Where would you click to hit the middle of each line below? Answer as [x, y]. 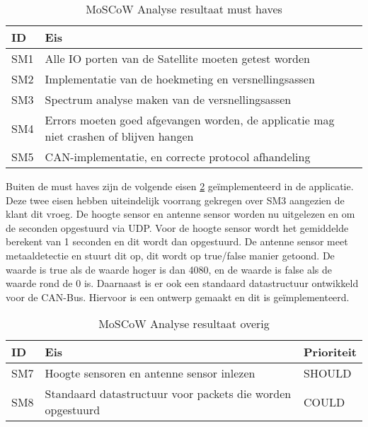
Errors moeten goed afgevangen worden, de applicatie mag [190, 120]
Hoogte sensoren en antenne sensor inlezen [150, 373]
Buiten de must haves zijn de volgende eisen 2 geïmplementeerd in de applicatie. [180, 186]
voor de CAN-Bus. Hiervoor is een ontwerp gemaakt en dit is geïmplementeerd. [178, 297]
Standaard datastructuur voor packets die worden [168, 394]
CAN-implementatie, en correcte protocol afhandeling [178, 157]
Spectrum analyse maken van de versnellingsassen [168, 99]
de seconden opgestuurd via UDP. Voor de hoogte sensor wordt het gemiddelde [177, 227]
